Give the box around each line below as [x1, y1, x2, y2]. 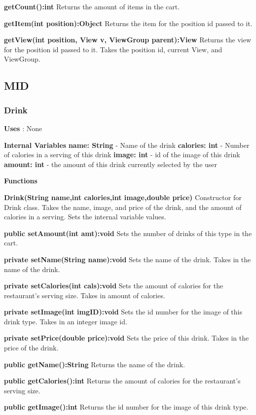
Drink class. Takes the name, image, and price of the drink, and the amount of [4, 202, 242, 212]
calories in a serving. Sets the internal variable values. [4, 211, 166, 222]
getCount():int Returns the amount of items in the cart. [4, 1, 180, 11]
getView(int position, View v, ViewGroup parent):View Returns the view [4, 35, 252, 45]
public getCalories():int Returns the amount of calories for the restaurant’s [4, 376, 241, 386]
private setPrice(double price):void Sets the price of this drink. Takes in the [4, 333, 249, 343]
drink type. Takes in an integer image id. [4, 316, 127, 326]
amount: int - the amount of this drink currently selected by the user [4, 159, 218, 169]
